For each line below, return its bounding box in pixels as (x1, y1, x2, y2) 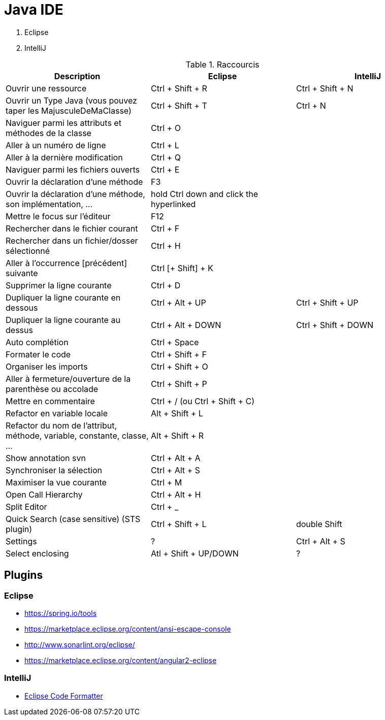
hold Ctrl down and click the (150, 188, 258, 199)
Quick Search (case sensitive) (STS (6, 513, 141, 524)
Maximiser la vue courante (6, 477, 107, 487)
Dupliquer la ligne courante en (6, 292, 121, 303)
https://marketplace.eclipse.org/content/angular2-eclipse (24, 656, 217, 665)
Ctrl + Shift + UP (296, 297, 359, 308)
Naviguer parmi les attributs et (6, 117, 121, 128)
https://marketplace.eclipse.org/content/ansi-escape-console (24, 624, 231, 633)
